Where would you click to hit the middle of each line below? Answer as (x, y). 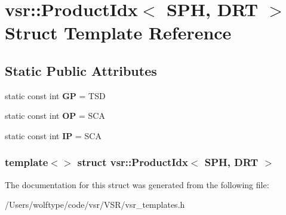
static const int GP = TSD (55, 95)
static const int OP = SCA (55, 116)
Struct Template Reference (118, 33)
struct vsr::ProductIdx (133, 162)
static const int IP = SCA (53, 135)
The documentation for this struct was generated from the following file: (137, 184)
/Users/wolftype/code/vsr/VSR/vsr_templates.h (95, 205)
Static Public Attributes (81, 70)
